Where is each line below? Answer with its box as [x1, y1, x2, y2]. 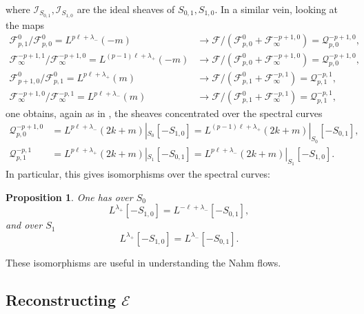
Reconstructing [6, 289, 117, 310]
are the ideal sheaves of [77, 2, 175, 16]
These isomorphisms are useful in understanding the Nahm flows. [6, 255, 281, 269]
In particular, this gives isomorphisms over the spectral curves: [6, 167, 270, 181]
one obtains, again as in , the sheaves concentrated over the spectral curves [6, 106, 323, 121]
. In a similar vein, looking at [214, 2, 338, 16]
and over [6, 218, 43, 232]
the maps [6, 17, 45, 32]
